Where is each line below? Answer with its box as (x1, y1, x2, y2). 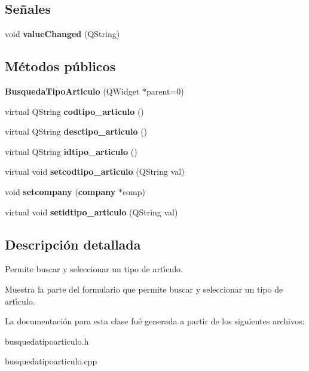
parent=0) (146, 85, 184, 97)
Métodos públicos (5, 57, 116, 75)
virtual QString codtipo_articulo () (5, 105, 144, 117)
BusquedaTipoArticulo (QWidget (5, 85, 140, 97)
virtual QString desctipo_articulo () (5, 125, 148, 138)
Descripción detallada (5, 235, 141, 253)
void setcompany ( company (5, 185, 116, 197)
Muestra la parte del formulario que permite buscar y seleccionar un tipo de (5, 282, 283, 295)
